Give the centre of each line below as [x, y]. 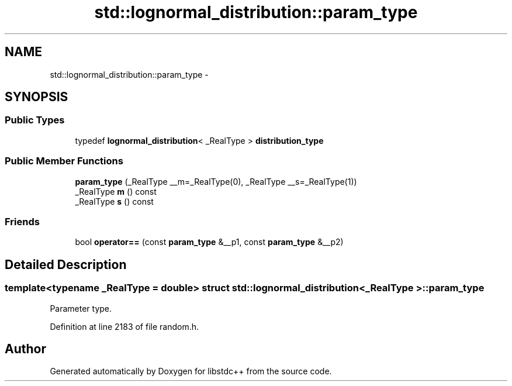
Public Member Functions [64, 161]
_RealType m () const [116, 191]
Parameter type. [81, 308]
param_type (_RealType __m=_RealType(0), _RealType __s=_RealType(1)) [216, 181]
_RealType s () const [114, 201]
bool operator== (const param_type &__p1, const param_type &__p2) [209, 242]
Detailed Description [66, 264]
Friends [22, 221]
